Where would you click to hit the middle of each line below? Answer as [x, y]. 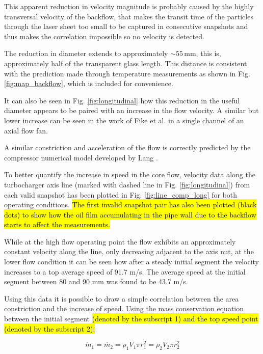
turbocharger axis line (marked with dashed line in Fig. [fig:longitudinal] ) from [127, 184]
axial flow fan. [26, 130]
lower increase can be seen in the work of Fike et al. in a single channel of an [124, 120]
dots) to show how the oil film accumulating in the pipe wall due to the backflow [130, 214]
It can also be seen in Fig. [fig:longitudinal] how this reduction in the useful [122, 100]
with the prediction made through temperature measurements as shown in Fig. [127, 73]
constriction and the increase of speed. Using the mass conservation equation [124, 308]
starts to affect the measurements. [57, 224]
